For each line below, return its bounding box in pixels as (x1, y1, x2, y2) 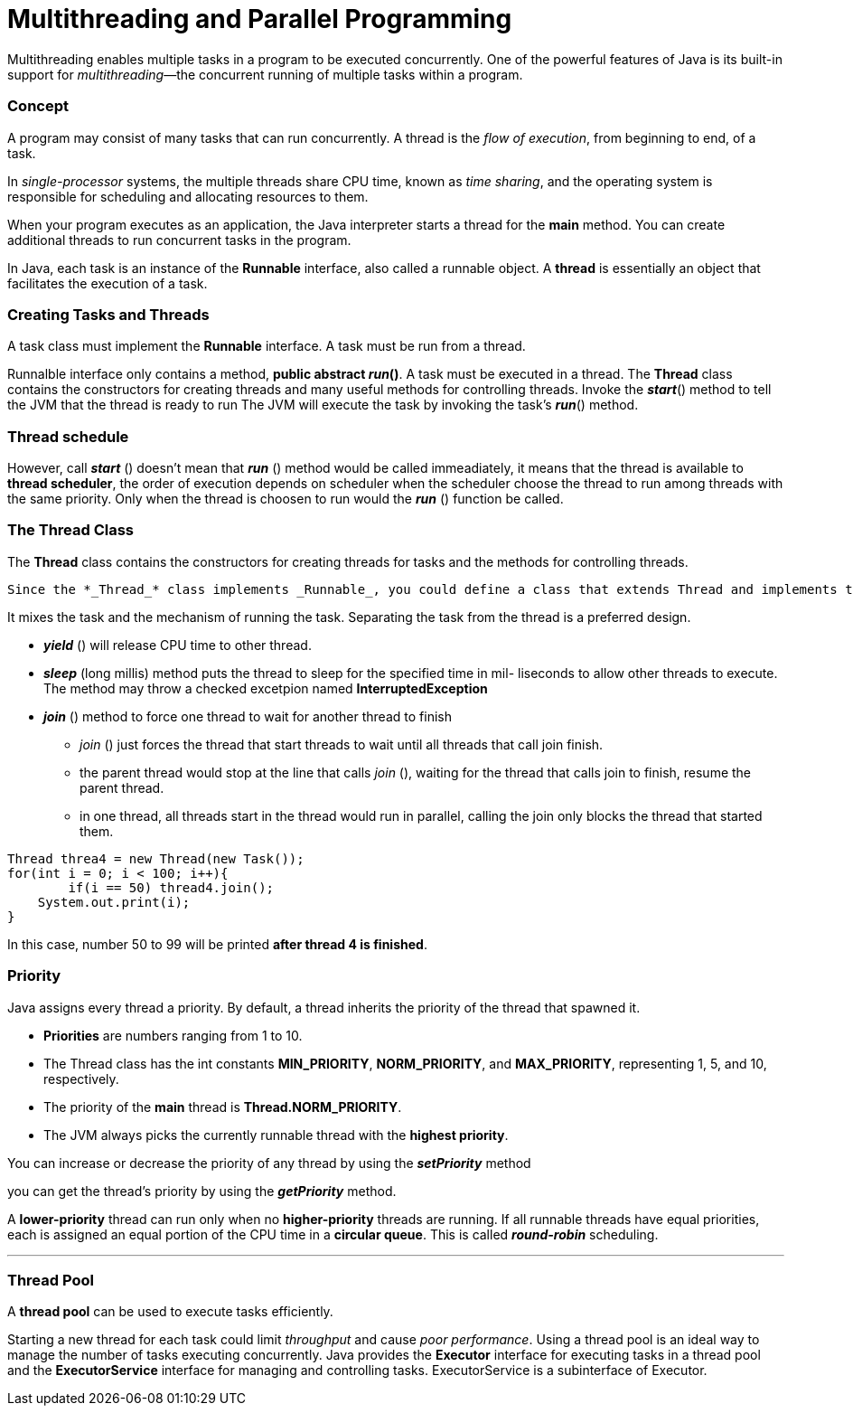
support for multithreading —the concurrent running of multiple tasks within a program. (7, 66, 523, 82)
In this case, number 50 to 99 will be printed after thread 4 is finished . (7, 936, 427, 952)
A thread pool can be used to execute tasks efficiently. (7, 1304, 333, 1320)
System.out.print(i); (37, 894, 191, 909)
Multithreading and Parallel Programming (7, 4, 512, 34)
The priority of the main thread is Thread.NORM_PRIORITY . (43, 1098, 402, 1115)
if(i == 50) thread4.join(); (68, 880, 275, 895)
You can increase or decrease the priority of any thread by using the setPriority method (7, 1154, 531, 1171)
